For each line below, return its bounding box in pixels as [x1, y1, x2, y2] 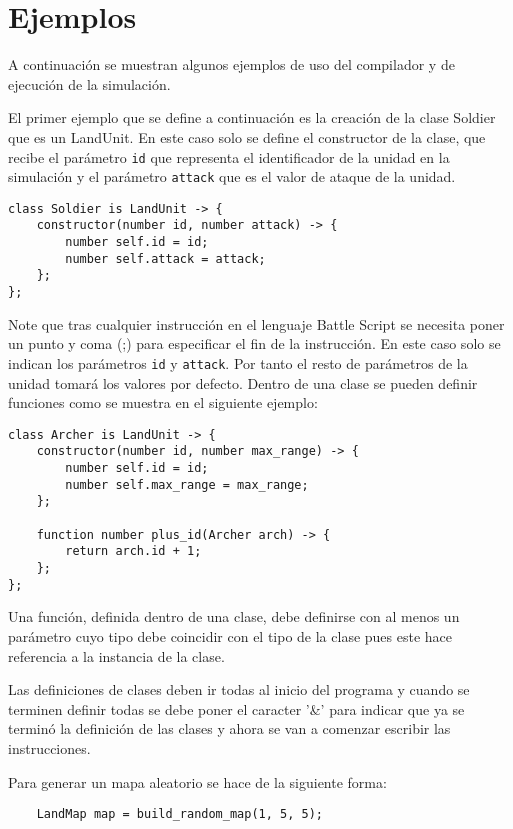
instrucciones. [8, 737, 91, 758]
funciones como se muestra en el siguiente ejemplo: [8, 392, 318, 413]
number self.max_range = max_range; [65, 477, 309, 492]
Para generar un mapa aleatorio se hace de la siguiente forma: [8, 771, 387, 792]
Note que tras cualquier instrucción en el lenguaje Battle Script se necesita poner [8, 313, 505, 334]
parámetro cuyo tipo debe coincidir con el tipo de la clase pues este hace [8, 625, 453, 646]
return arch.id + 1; [65, 544, 202, 559]
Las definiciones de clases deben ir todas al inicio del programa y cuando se [8, 679, 470, 700]
